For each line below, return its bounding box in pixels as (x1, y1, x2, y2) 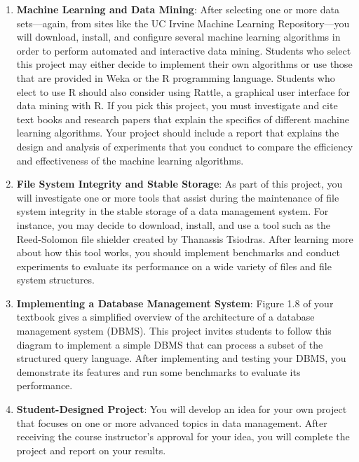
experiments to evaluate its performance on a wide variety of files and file (16, 258, 332, 273)
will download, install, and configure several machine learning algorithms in (16, 29, 341, 44)
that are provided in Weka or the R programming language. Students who (16, 70, 335, 85)
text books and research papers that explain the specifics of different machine (16, 111, 349, 126)
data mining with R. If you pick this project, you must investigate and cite (16, 98, 338, 113)
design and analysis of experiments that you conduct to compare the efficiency (16, 139, 353, 153)
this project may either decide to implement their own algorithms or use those (16, 57, 353, 71)
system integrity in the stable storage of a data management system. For (16, 204, 329, 218)
